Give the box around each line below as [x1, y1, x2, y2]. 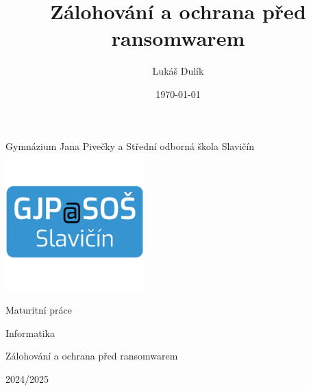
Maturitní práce [5, 303, 72, 317]
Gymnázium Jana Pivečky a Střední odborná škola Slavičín [5, 138, 255, 153]
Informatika [5, 325, 55, 340]
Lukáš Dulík [152, 64, 204, 78]
